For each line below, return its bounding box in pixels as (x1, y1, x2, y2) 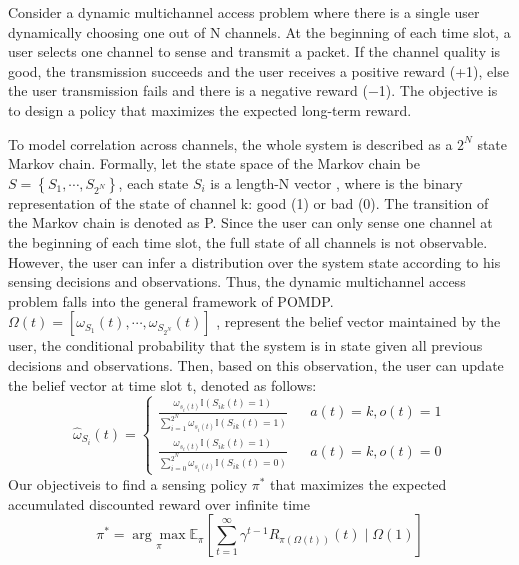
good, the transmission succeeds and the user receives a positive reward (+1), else (8, 60, 509, 81)
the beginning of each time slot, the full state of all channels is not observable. (8, 231, 488, 252)
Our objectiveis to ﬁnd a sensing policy (8, 473, 248, 494)
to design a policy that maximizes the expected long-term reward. (8, 99, 412, 120)
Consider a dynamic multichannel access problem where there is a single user (8, 2, 480, 22)
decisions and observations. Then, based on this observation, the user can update (8, 354, 504, 375)
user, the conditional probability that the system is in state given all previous (8, 335, 483, 356)
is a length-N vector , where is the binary (210, 172, 463, 193)
